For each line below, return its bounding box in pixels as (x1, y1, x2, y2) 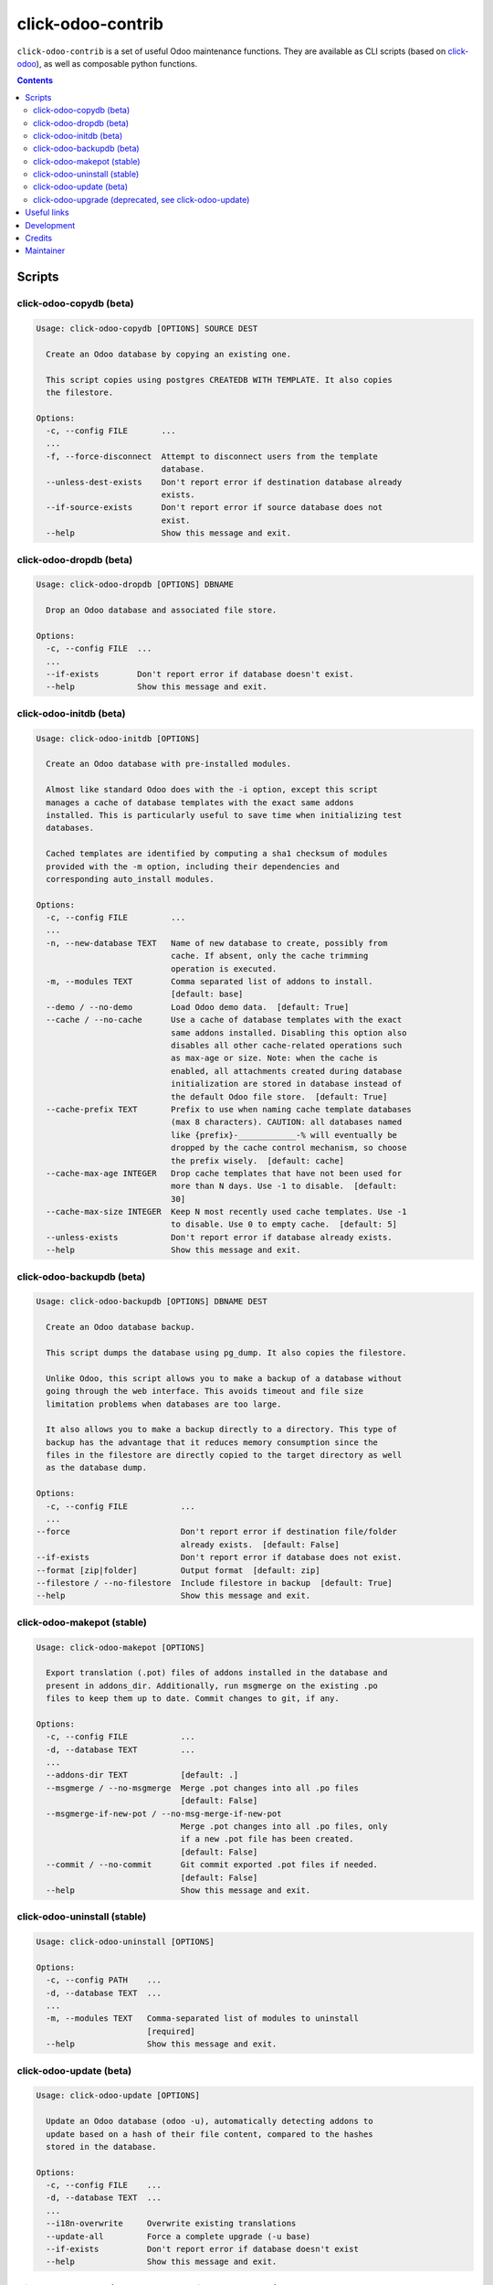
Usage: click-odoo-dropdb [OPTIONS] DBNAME (36, 579, 235, 590)
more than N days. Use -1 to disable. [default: (170, 1181, 397, 1192)
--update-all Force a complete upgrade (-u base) (46, 2231, 311, 2241)
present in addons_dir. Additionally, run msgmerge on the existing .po (46, 1680, 379, 1691)
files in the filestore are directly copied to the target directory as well (46, 1450, 403, 1461)
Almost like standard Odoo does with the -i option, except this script (46, 784, 379, 795)
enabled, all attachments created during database (170, 1066, 403, 1076)
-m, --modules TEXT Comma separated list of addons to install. (46, 976, 373, 987)
